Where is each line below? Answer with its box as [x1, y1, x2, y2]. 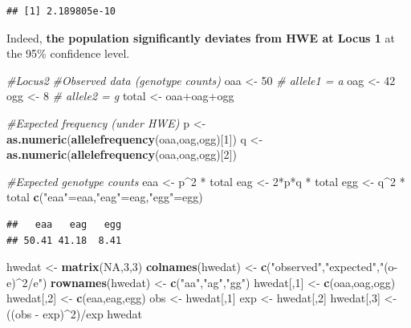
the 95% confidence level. [6, 45, 130, 62]
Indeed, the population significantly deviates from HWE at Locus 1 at [6, 29, 395, 46]
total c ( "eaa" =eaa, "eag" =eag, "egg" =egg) [6, 188, 203, 205]
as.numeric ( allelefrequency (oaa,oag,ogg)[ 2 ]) [6, 146, 237, 163]
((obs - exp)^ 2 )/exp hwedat [6, 305, 142, 322]
